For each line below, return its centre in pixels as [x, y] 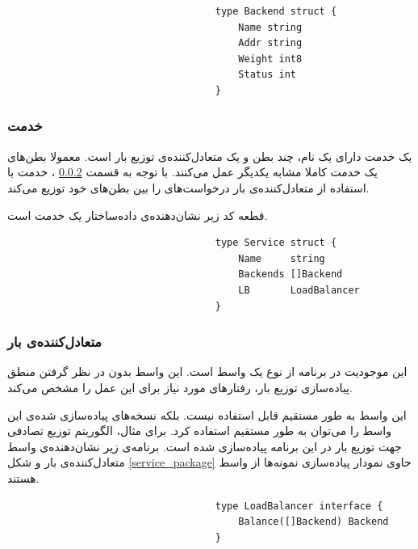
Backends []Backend [291, 274]
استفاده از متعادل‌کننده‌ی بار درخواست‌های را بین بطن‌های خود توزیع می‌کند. [188, 187]
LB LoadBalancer [299, 290]
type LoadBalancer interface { [299, 506]
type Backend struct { [276, 11]
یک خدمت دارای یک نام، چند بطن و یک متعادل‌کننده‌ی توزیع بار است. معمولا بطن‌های [210, 156]
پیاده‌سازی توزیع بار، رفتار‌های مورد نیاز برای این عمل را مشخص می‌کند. [180, 387]
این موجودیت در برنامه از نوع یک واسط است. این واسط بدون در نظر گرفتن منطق [207, 372]
